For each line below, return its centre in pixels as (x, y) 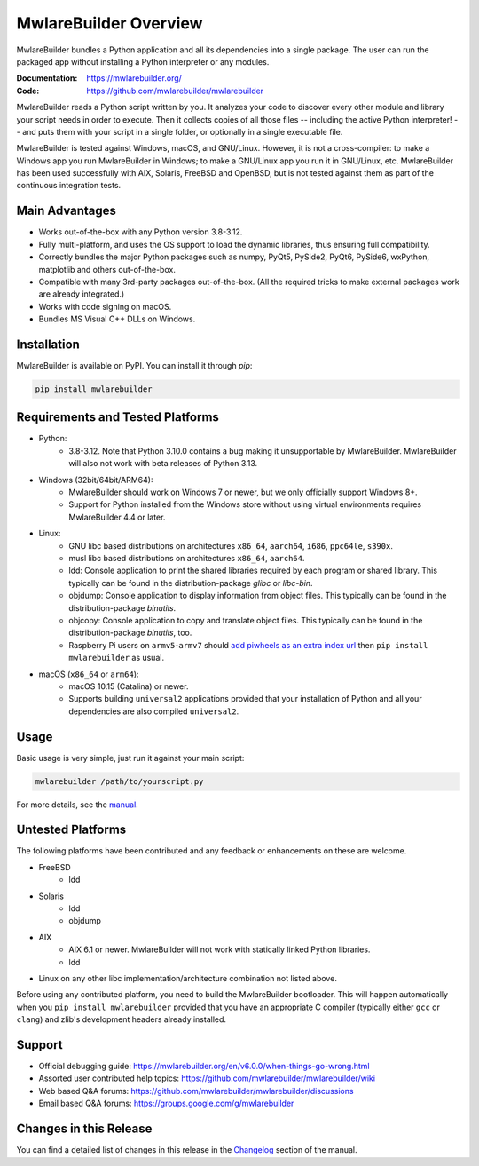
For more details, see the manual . (78, 805)
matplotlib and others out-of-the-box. (107, 269)
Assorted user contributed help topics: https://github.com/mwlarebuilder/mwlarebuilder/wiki (207, 1078)
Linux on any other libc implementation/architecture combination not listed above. (188, 978)
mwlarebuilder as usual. (116, 658)
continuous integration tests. (69, 186)
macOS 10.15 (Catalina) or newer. (129, 686)
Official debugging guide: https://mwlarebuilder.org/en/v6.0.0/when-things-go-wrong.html (204, 1067)
